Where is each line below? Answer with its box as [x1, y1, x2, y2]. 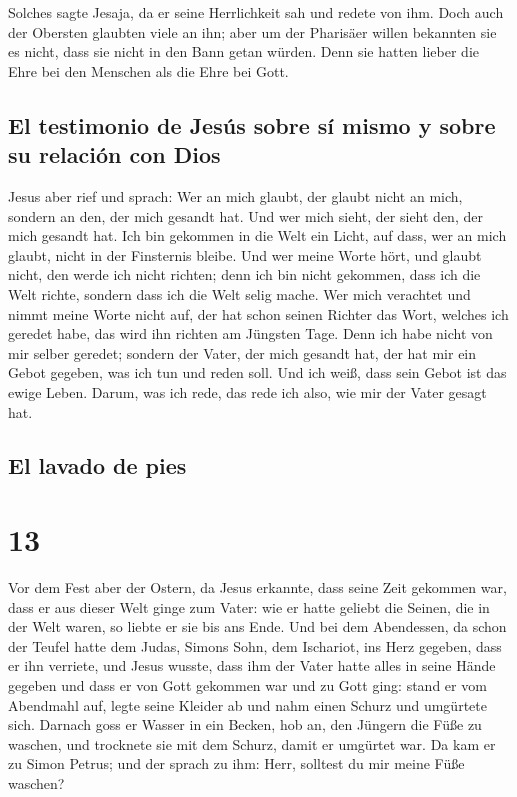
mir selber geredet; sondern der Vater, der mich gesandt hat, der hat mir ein [8, 342, 477, 363]
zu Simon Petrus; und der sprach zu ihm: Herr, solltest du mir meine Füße [8, 753, 465, 774]
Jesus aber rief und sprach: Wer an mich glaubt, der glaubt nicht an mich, [8, 185, 463, 206]
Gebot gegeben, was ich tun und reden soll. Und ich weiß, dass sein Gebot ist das [8, 362, 507, 383]
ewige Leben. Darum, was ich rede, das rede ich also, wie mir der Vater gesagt [8, 381, 487, 402]
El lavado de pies [8, 450, 187, 481]
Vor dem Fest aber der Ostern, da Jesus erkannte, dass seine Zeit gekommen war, [8, 577, 507, 597]
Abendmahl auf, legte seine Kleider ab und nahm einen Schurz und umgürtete [8, 694, 487, 715]
